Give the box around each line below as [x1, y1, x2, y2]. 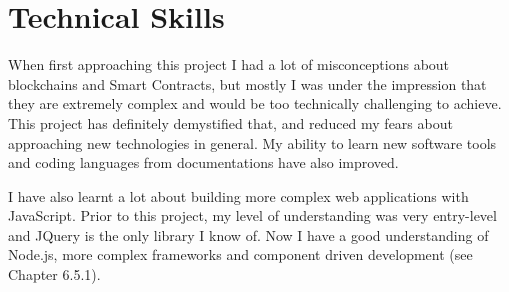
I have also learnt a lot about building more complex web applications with [8, 185, 469, 206]
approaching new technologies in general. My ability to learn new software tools [8, 132, 497, 153]
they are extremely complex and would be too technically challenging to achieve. [8, 93, 502, 114]
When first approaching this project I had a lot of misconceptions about [8, 54, 450, 75]
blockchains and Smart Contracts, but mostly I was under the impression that [8, 73, 487, 94]
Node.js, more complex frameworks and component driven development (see [8, 244, 473, 265]
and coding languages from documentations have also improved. [8, 152, 399, 173]
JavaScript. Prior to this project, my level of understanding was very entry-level [8, 205, 497, 226]
